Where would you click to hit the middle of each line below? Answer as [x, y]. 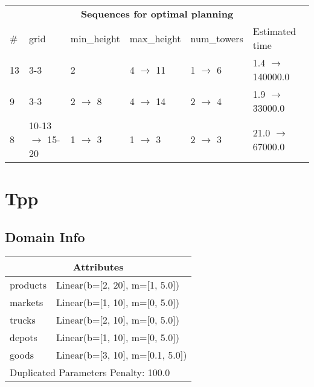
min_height [95, 38]
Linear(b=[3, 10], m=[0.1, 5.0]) [122, 354]
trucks [23, 319]
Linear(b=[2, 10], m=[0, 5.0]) [118, 319]
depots [24, 337]
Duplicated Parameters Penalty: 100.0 [90, 372]
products [28, 284]
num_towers [217, 38]
